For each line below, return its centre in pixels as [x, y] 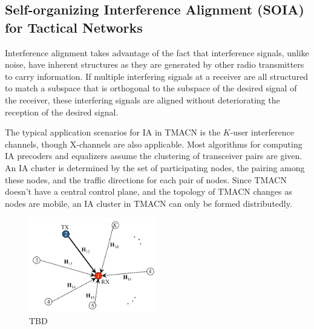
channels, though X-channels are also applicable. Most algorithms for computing [154, 144]
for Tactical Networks [74, 27]
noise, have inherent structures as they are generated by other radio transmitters [155, 64]
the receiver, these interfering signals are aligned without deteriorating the [142, 99]
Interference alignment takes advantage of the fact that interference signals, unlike [157, 52]
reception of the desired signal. [62, 112]
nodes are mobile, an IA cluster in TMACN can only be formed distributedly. [149, 203]
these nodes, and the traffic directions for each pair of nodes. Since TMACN [146, 179]
